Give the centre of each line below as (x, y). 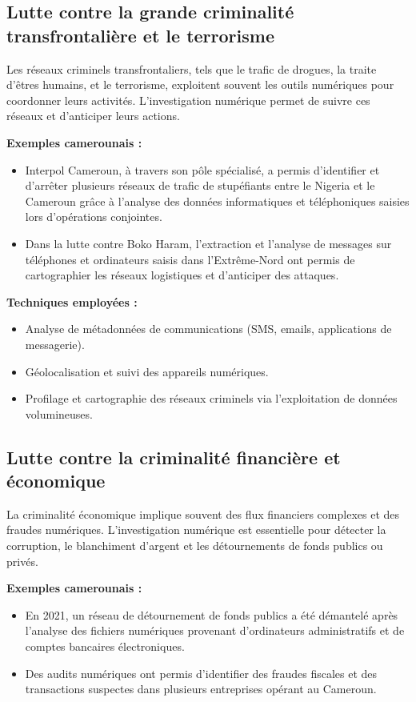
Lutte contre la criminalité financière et (174, 457)
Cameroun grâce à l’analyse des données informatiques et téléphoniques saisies (217, 201)
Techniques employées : (72, 301)
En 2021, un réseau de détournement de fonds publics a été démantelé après (212, 614)
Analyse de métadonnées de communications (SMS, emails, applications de (208, 329)
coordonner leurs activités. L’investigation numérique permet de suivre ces (188, 100)
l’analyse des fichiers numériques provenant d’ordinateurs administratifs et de (215, 630)
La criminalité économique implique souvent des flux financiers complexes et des (203, 513)
